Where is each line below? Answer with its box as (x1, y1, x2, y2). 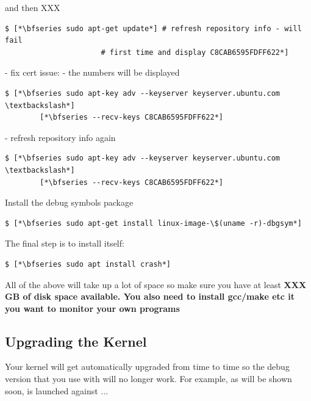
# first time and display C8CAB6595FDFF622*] (101, 48, 289, 57)
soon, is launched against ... (5, 384, 109, 397)
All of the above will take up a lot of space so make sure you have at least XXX (5, 278, 307, 291)
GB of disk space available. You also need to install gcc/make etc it (5, 290, 295, 303)
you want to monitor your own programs (5, 302, 180, 314)
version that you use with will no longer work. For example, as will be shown (5, 372, 292, 385)
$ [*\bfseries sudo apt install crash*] (5, 259, 171, 269)
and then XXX (5, 1, 60, 13)
